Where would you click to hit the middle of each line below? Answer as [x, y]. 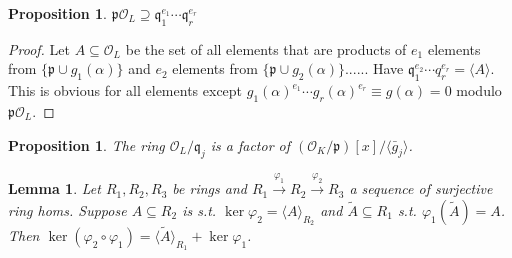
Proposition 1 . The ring [86, 144]
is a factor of [250, 144]
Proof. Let [39, 48]
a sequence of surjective [421, 188]
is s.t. [199, 209]
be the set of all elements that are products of [266, 48]
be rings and [209, 188]
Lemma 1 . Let [54, 188]
